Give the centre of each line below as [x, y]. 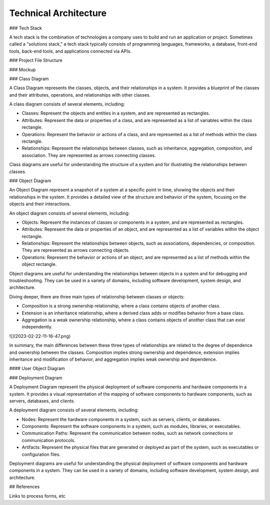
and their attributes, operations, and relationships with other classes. [80, 95]
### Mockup [22, 70]
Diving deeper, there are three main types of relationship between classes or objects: [97, 297]
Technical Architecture [58, 13]
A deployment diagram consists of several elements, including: [74, 410]
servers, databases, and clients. [42, 401]
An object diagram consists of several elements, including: [69, 213]
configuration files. [41, 454]
